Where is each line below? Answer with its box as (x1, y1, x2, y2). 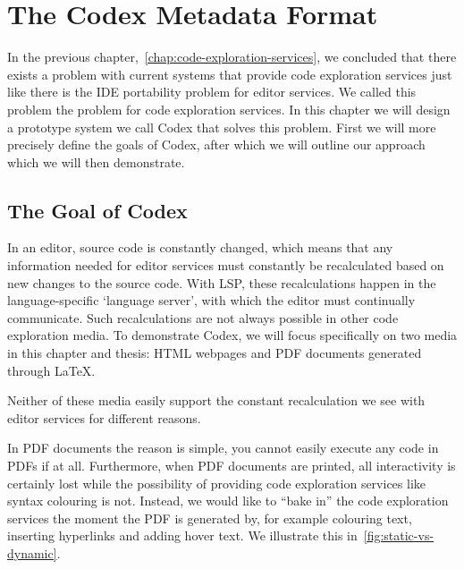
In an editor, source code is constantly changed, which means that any (7, 238, 393, 257)
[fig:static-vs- (363, 526, 434, 545)
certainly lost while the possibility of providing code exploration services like (7, 473, 426, 492)
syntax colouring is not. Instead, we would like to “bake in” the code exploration (7, 491, 449, 510)
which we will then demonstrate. (7, 152, 185, 171)
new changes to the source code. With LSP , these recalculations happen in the (7, 273, 436, 292)
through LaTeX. (7, 361, 96, 379)
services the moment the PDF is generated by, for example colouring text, (7, 508, 412, 527)
